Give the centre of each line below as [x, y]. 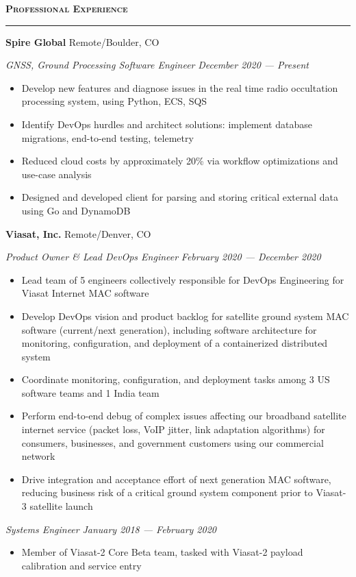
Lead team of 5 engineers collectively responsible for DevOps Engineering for [183, 279]
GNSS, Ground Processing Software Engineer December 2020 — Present [157, 65]
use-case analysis [56, 174]
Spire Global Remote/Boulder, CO [82, 41]
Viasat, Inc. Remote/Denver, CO [78, 233]
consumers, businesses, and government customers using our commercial [173, 442]
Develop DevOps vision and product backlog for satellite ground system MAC [185, 316]
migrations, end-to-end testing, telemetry [107, 137]
